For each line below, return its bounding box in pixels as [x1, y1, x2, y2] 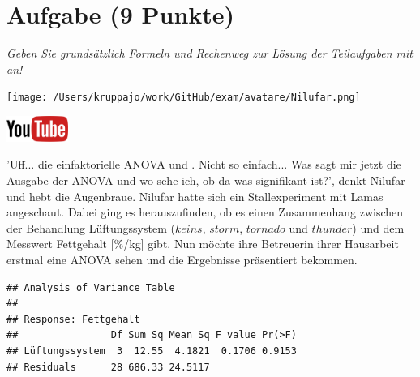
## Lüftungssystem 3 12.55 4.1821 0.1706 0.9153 [6, 345, 297, 357]
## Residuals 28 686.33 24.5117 [6, 361, 210, 373]
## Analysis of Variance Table [6, 281, 175, 293]
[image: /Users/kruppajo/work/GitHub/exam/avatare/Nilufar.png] [6, 92, 361, 104]
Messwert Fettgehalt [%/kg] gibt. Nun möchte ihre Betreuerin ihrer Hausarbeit [6, 235, 399, 252]
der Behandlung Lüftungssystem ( [6, 219, 175, 236]
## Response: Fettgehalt [6, 313, 140, 325]
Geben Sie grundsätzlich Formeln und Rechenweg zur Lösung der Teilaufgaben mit [6, 45, 413, 62]
